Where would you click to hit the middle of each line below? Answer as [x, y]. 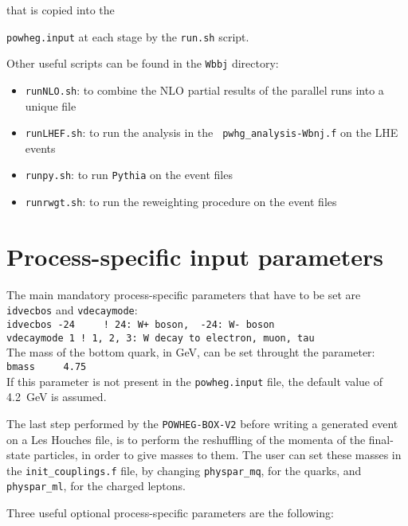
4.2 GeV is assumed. [57, 397]
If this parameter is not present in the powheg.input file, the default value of [195, 381]
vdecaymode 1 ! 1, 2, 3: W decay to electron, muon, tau [161, 338]
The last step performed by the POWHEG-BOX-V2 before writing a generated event [202, 423]
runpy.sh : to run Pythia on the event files [129, 175]
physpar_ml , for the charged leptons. [96, 486]
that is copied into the [61, 10]
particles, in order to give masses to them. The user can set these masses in [218, 455]
